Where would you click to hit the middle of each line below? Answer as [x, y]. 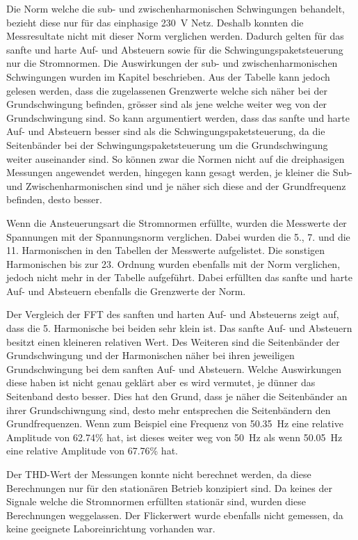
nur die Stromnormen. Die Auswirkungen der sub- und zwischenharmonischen [172, 63]
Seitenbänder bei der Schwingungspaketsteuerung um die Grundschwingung [167, 144]
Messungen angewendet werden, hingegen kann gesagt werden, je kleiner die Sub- [179, 172]
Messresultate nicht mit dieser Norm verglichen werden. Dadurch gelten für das [175, 36]
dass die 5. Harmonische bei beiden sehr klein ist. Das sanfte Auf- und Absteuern [179, 328]
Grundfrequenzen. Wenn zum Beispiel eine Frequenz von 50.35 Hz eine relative [175, 423]
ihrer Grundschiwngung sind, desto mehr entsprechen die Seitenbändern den [169, 410]
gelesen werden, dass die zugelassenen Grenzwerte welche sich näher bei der [167, 90]
